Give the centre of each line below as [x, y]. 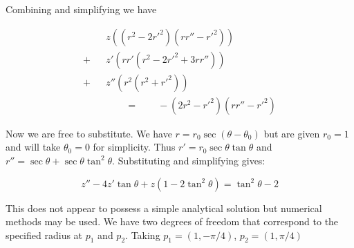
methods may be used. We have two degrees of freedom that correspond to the [172, 221]
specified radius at [44, 235]
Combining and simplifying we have [81, 9]
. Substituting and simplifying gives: [189, 160]
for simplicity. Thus [134, 147]
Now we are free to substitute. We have [89, 133]
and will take [33, 147]
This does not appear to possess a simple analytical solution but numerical [164, 208]
